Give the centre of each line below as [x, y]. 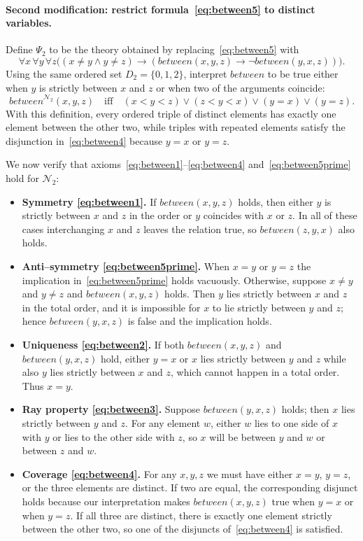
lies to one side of [292, 422]
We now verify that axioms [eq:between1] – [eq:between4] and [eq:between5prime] [178, 164]
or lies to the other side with [114, 436]
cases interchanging [63, 229]
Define [19, 49]
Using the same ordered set [64, 73]
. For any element [163, 422]
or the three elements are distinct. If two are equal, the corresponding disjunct [190, 487]
